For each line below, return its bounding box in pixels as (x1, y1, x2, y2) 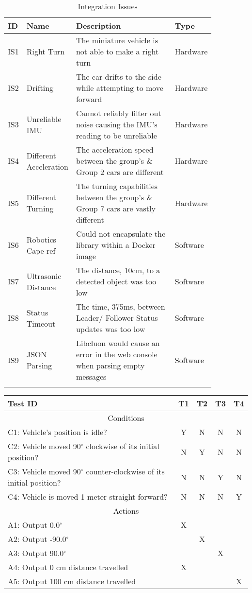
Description (76, 20, 121, 31)
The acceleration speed (76, 144, 154, 155)
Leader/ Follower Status (76, 312, 158, 323)
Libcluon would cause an (76, 337, 160, 349)
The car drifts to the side (76, 71, 161, 82)
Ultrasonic (26, 270, 62, 281)
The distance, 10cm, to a (76, 264, 160, 276)
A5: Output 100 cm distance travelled (8, 576, 136, 587)
